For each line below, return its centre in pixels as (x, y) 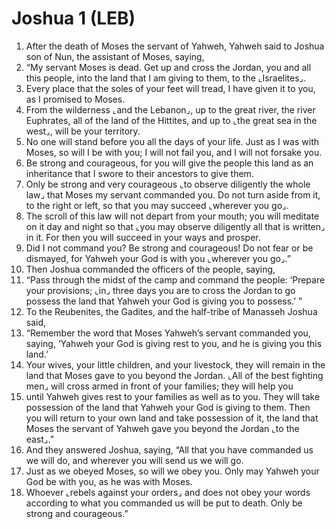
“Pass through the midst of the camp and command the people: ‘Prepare (175, 279)
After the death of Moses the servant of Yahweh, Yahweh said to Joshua (175, 46)
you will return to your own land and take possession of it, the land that (172, 418)
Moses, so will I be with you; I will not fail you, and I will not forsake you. (174, 152)
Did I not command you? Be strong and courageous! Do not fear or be (169, 248)
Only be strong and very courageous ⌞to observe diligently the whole (168, 184)
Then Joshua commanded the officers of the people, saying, (150, 269)
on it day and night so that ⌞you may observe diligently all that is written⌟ (175, 226)
